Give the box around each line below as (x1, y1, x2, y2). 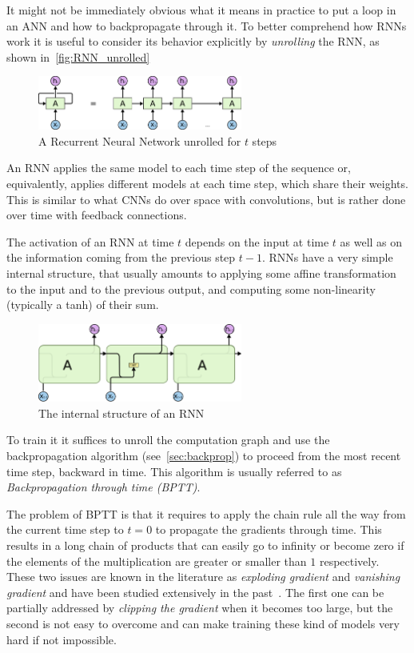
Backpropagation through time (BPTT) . (6, 479, 201, 495)
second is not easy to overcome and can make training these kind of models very (6, 615, 400, 631)
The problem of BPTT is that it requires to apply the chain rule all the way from (6, 505, 406, 522)
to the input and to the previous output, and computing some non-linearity (6, 280, 376, 297)
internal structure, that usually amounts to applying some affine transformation (6, 265, 396, 282)
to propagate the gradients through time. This (155, 521, 382, 538)
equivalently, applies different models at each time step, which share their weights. (6, 175, 408, 192)
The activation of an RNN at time (6, 233, 174, 250)
